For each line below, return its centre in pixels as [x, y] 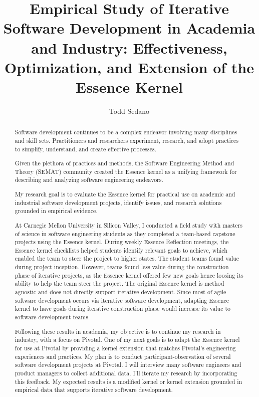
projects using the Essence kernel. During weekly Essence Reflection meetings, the [122, 242]
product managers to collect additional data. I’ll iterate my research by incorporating [126, 373]
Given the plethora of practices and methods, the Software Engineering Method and [124, 163]
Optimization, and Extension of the [129, 67]
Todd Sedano [129, 111]
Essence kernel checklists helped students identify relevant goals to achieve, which [121, 250]
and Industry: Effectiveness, [129, 47]
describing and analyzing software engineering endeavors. [89, 180]
